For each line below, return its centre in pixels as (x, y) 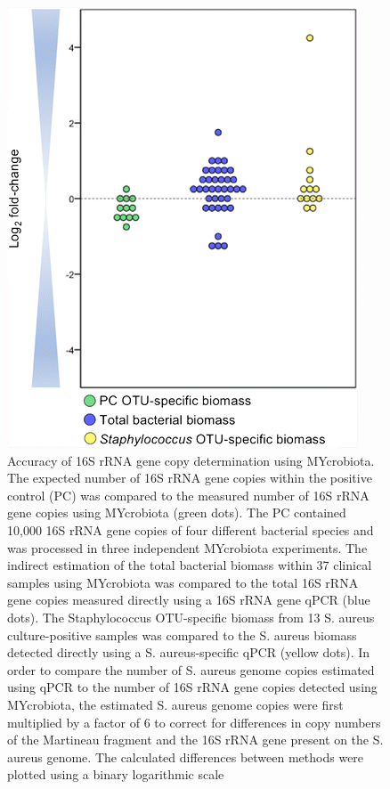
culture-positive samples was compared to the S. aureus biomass (182, 634)
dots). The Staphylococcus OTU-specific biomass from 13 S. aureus (191, 617)
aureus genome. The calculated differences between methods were (186, 756)
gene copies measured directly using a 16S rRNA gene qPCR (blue (189, 600)
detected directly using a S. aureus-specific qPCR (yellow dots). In (189, 652)
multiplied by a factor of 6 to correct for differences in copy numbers (194, 722)
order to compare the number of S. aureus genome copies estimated (191, 669)
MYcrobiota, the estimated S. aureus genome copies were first (175, 704)
